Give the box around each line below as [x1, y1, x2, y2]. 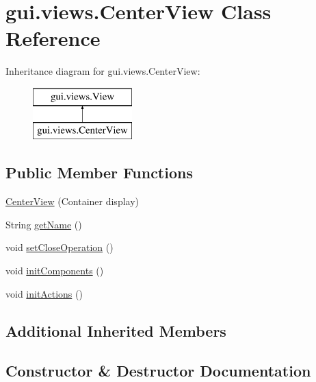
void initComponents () [5, 263, 104, 278]
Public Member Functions [5, 162, 193, 183]
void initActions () [5, 286, 83, 300]
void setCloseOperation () [5, 240, 114, 254]
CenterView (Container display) [5, 194, 140, 208]
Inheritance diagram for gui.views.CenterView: [5, 64, 200, 78]
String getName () [5, 217, 82, 231]
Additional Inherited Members [5, 320, 226, 341]
